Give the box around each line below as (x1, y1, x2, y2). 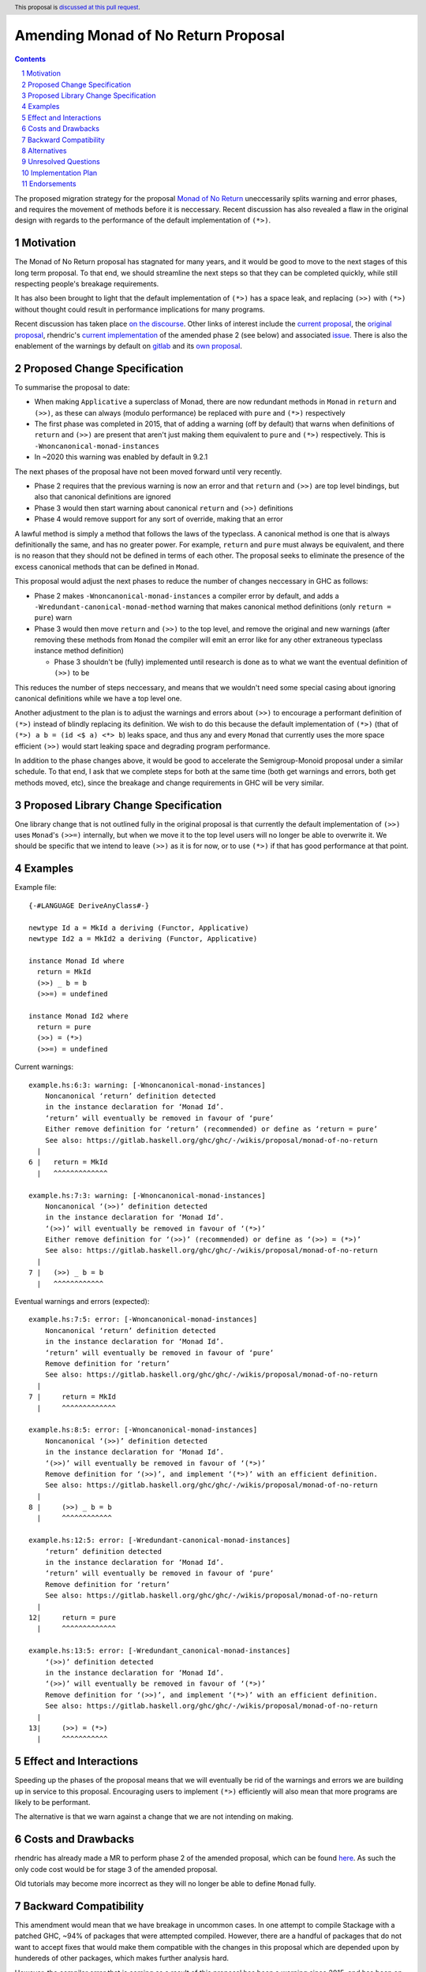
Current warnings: (14, 1062, 74, 1072)
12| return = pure (28, 1613, 117, 1622)
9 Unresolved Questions (21, 157, 100, 166)
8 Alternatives (21, 146, 67, 155)
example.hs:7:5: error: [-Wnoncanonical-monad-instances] (28, 1315, 258, 1324)
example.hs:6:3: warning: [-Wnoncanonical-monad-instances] (28, 1081, 266, 1089)
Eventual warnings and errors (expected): (14, 1297, 150, 1306)
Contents (14, 54, 47, 63)
